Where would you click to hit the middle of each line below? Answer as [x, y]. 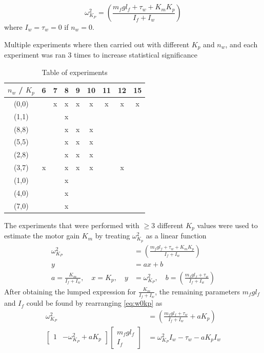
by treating [113, 236]
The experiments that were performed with [72, 225]
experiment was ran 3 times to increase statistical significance [101, 55]
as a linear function [176, 236]
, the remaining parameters [198, 291]
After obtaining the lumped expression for [70, 291]
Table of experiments [75, 72]
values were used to [227, 225]
